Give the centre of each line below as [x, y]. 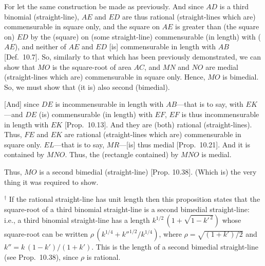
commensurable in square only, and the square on [82, 26]
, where [170, 234]
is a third [234, 6]
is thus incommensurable [220, 114]
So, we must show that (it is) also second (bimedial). [87, 87]
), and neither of [40, 46]
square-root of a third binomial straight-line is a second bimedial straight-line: [127, 209]
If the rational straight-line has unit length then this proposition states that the [135, 199]
